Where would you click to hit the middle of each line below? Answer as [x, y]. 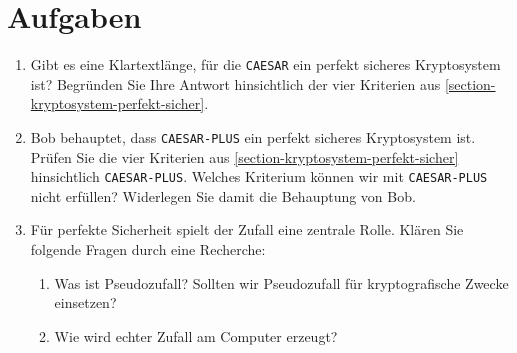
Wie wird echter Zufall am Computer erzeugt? [196, 335]
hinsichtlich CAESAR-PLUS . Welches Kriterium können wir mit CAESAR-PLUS [259, 176]
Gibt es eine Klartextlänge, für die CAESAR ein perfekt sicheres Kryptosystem [265, 64]
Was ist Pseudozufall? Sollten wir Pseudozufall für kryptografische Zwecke [281, 282]
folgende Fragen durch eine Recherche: [148, 249]
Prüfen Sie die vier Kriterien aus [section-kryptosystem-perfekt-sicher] [244, 156]
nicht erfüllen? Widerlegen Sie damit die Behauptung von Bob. [223, 195]
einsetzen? [85, 302]
